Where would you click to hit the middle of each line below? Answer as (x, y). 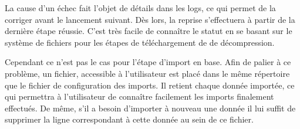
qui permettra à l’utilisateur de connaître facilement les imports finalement (139, 96)
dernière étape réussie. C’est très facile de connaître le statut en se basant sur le (149, 31)
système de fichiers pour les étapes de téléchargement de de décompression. (140, 42)
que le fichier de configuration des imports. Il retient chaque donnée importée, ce (150, 85)
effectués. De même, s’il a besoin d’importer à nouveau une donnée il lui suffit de (150, 108)
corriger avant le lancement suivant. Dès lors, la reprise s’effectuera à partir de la (150, 19)
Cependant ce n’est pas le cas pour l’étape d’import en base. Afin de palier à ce (148, 62)
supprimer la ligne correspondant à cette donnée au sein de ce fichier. (129, 119)
